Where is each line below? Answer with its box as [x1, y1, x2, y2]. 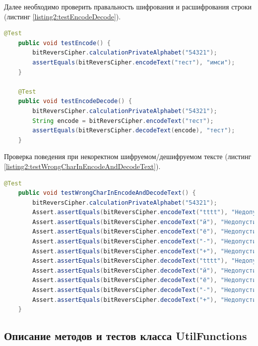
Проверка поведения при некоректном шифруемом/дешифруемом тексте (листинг [4, 151, 252, 162]
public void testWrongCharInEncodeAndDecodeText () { [18, 189, 196, 197]
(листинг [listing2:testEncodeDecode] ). [4, 11, 121, 21]
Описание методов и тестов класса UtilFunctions [4, 328, 247, 344]
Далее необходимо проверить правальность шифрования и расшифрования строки [4, 1, 252, 11]
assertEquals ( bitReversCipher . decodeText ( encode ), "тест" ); [32, 127, 235, 134]
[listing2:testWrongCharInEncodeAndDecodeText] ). [4, 161, 161, 171]
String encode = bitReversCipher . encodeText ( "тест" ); [32, 117, 214, 124]
